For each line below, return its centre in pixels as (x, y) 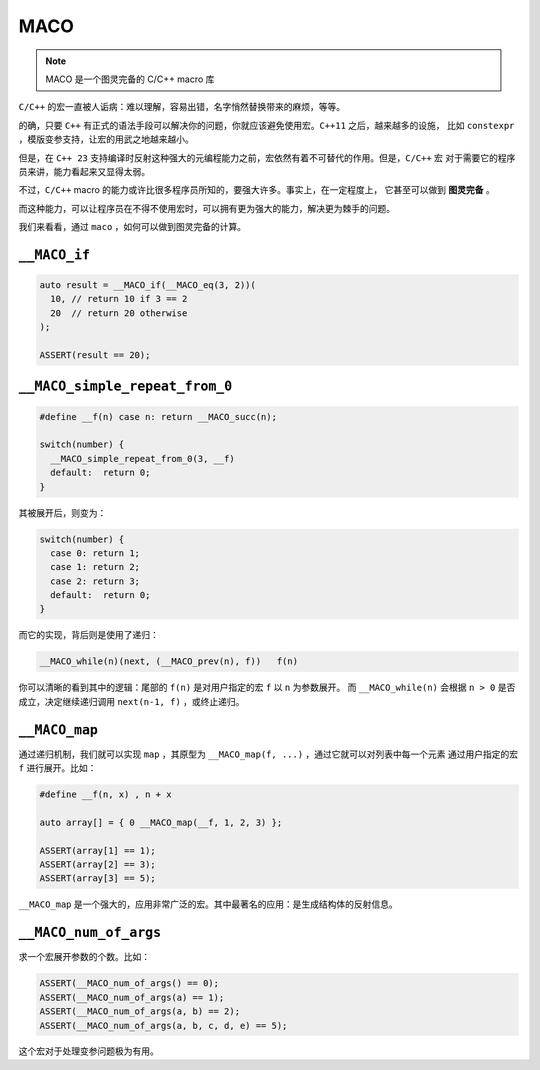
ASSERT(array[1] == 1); (98, 850)
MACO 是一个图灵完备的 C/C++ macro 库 (130, 79)
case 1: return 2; (95, 567)
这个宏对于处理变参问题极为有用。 (88, 1051)
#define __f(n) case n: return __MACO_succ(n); (158, 416)
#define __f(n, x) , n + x (105, 794)
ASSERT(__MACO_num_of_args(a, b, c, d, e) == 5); (163, 1025)
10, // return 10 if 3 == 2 (119, 299)
